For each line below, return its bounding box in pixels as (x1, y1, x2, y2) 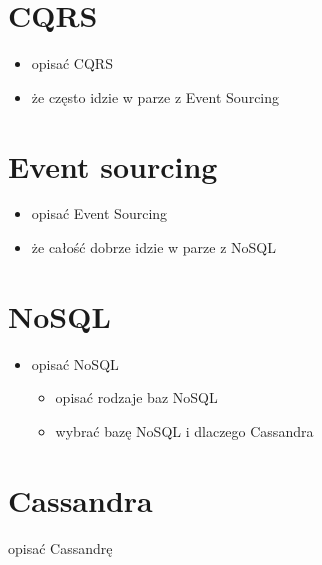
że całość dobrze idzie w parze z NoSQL (31, 237, 276, 258)
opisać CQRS (31, 53, 113, 74)
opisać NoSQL (31, 353, 119, 374)
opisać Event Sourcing (31, 203, 168, 224)
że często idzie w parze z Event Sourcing (31, 86, 280, 107)
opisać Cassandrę (8, 537, 113, 558)
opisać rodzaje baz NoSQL (55, 387, 218, 408)
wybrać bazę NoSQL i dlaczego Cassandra (55, 420, 314, 441)
